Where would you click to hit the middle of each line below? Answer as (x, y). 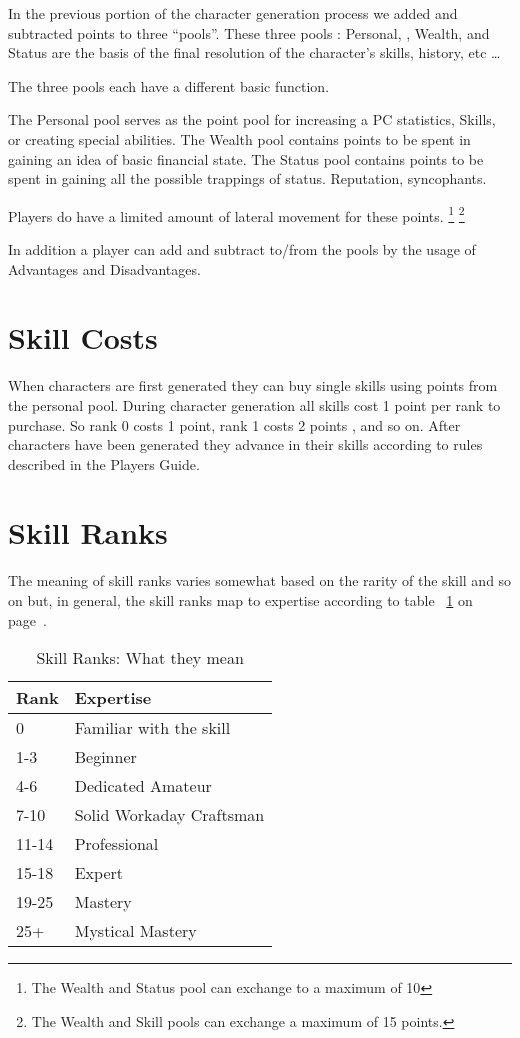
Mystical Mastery (135, 931)
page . (27, 619)
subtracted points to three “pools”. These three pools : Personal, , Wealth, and (249, 32)
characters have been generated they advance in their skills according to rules (245, 444)
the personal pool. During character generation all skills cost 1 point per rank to (254, 404)
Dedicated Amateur (143, 786)
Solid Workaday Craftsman (169, 815)
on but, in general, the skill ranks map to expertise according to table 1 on (240, 600)
